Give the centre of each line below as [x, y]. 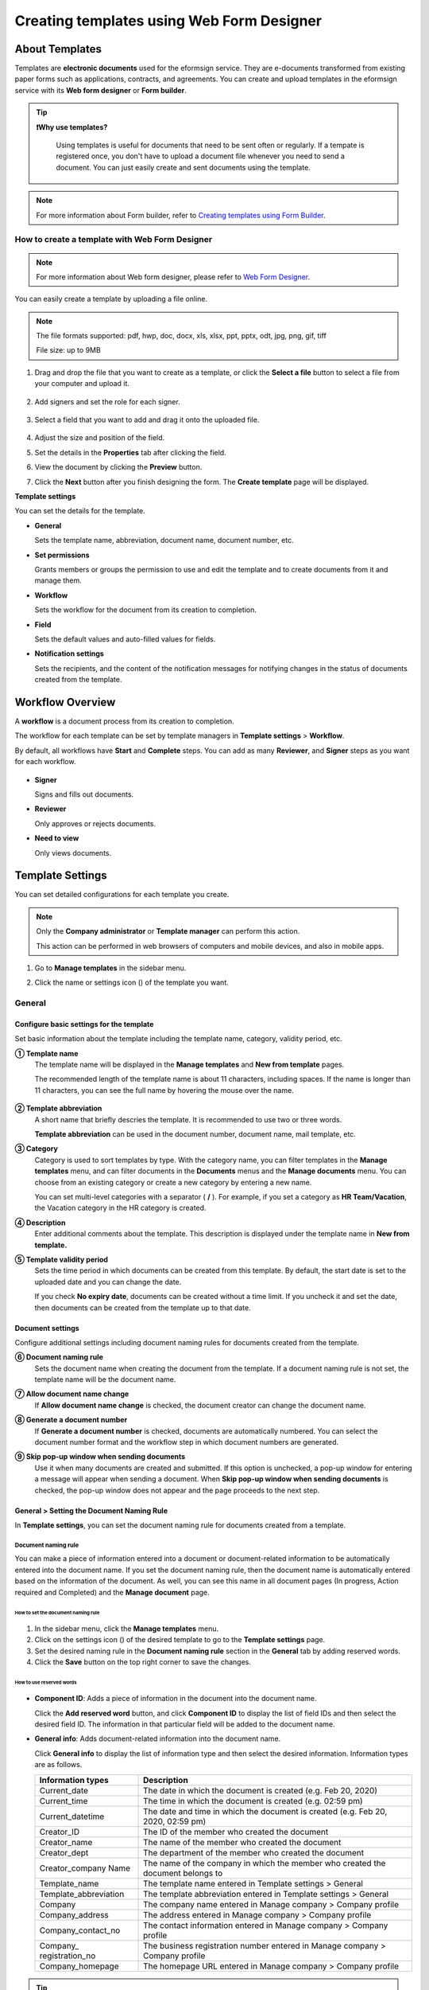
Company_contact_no [80, 1930]
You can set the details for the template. [80, 511]
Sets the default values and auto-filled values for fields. [125, 639]
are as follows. [58, 1765]
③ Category [37, 1149]
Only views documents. [73, 853]
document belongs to [183, 1873]
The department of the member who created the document [254, 1852]
